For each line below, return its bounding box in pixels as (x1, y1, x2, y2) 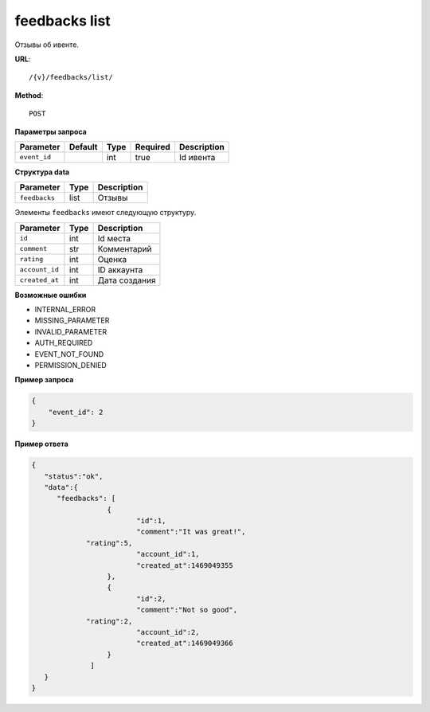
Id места (97, 233, 131, 244)
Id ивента (179, 151, 216, 162)
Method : (14, 90, 44, 100)
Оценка (97, 253, 127, 264)
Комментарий (97, 243, 152, 254)
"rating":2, (86, 616, 133, 625)
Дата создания (97, 275, 156, 286)
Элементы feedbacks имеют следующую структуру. (14, 208, 197, 217)
